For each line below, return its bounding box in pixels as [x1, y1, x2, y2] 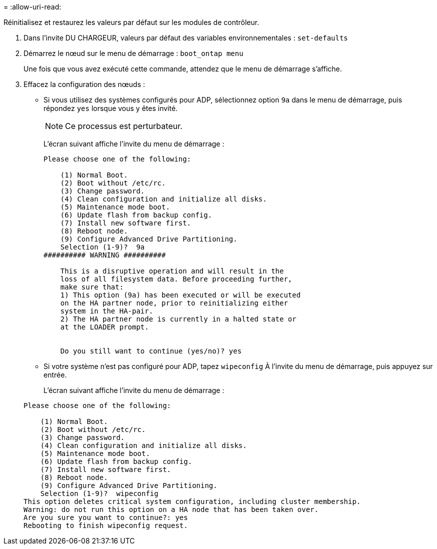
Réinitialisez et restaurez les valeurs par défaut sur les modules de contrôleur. [3, 18, 259, 26]
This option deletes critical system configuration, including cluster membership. [23, 497, 361, 505]
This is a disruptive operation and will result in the [60, 267, 284, 275]
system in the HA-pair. [60, 307, 153, 315]
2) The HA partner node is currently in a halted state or [60, 315, 296, 323]
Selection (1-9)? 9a [60, 243, 145, 251]
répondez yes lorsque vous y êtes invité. [43, 104, 178, 112]
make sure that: [60, 283, 124, 291]
